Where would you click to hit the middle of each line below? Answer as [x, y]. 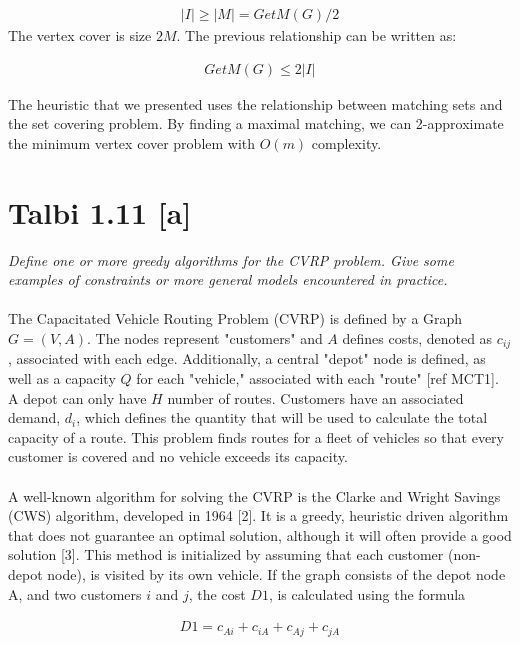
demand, [34, 417]
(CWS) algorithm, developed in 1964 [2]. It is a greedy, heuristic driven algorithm [258, 515]
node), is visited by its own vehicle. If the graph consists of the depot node [276, 573]
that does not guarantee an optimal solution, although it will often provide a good [260, 534]
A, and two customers [75, 593]
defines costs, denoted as [417, 337]
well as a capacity [62, 377]
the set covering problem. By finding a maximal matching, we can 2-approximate [256, 123]
